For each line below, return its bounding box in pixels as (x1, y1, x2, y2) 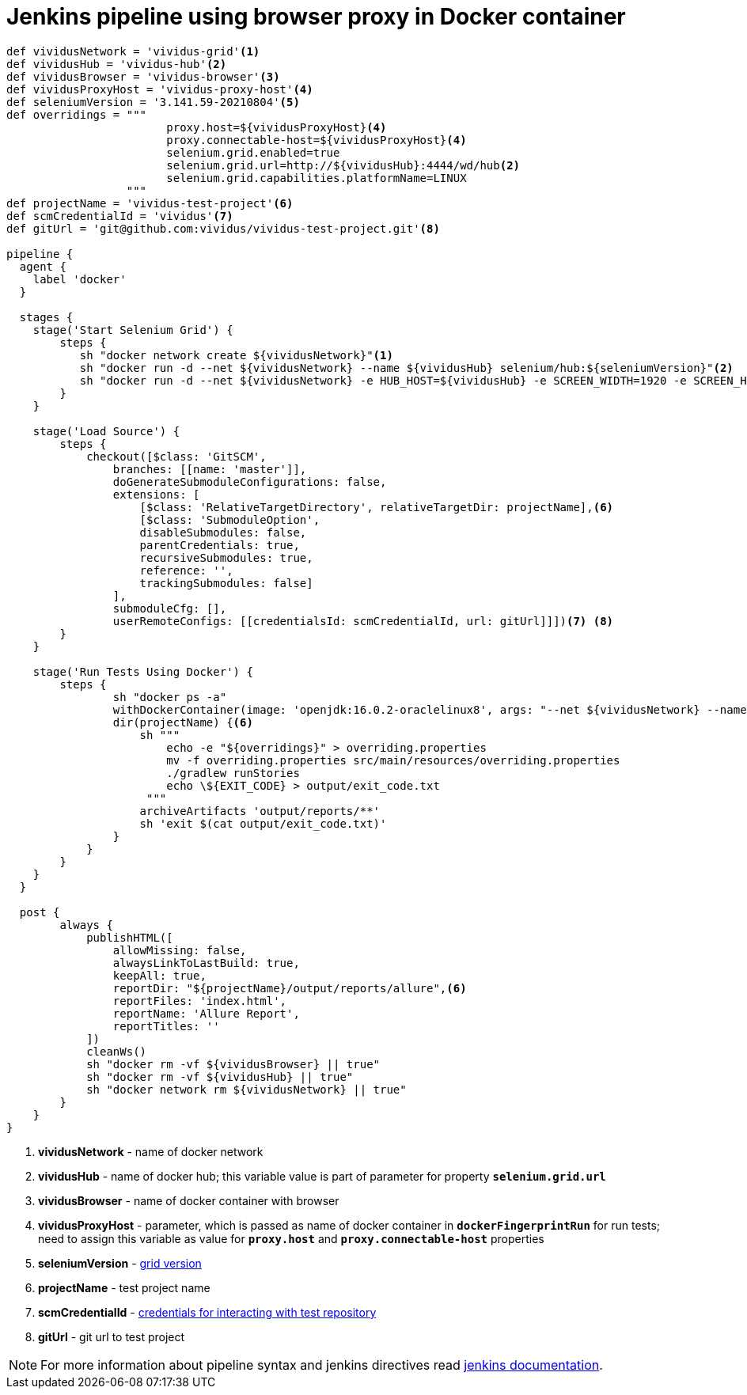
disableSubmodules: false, (139, 525, 307, 539)
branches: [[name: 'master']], (112, 462, 307, 476)
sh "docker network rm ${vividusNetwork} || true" (86, 1082, 407, 1096)
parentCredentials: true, (139, 538, 300, 552)
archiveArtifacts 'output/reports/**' (139, 804, 381, 817)
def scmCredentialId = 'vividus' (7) (6, 209, 233, 222)
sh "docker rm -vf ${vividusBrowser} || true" (86, 1057, 381, 1071)
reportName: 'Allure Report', (112, 1006, 300, 1020)
